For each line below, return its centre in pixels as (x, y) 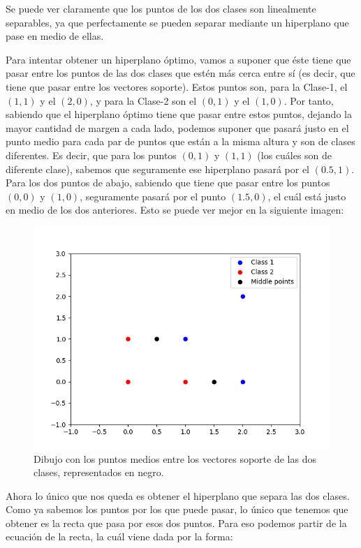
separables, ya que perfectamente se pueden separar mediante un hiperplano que (177, 22)
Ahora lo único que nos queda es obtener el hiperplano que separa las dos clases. (178, 495)
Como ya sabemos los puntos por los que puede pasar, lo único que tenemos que (177, 509)
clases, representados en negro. (99, 472)
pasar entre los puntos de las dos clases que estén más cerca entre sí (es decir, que (180, 73)
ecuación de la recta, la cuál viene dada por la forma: (119, 536)
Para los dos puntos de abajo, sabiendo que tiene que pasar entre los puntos (168, 183)
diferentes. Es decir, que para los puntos (91, 155)
